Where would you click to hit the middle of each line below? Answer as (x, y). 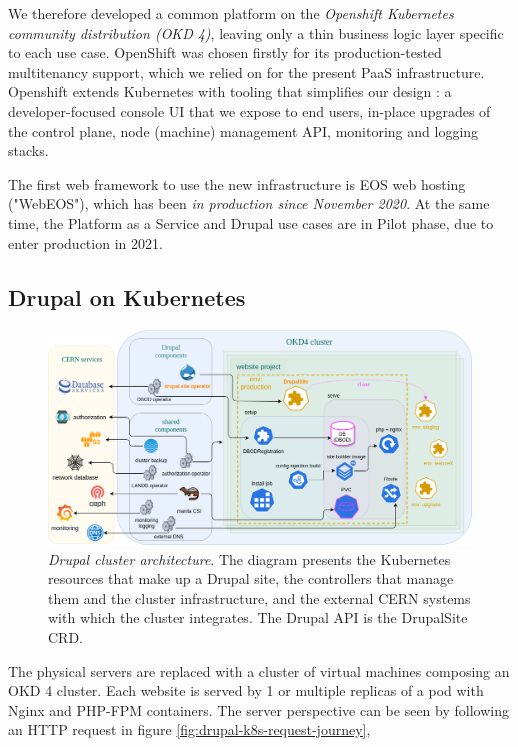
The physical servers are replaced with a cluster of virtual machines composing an (259, 670)
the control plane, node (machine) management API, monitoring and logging (243, 130)
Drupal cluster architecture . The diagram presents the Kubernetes (249, 558)
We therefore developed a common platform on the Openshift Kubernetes (231, 13)
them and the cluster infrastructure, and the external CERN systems (259, 597)
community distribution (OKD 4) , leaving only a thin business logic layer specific (256, 32)
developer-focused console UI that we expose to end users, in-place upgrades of (249, 110)
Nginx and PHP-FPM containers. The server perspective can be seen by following (258, 709)
